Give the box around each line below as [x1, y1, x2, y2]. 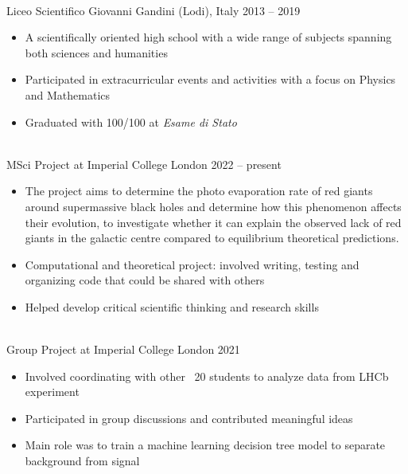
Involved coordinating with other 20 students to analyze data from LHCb [25, 367, 389, 384]
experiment [25, 383, 80, 400]
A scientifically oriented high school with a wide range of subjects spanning [25, 29, 392, 45]
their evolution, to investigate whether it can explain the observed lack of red [25, 213, 402, 230]
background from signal [25, 452, 140, 469]
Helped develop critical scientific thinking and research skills [25, 298, 319, 315]
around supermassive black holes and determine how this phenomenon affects [25, 198, 402, 214]
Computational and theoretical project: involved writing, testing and [25, 256, 359, 272]
